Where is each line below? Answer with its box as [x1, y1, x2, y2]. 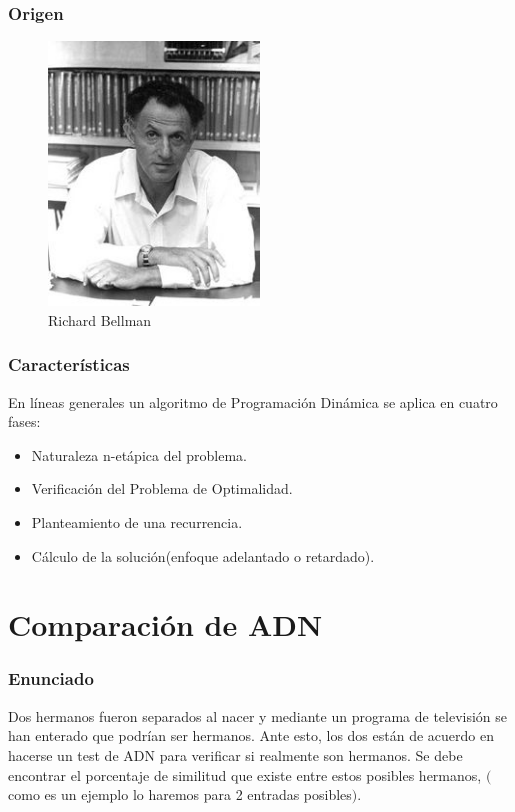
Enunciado [8, 666, 94, 691]
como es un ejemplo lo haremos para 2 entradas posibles [8, 784, 352, 805]
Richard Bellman [48, 309, 152, 330]
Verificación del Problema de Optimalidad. [31, 478, 293, 499]
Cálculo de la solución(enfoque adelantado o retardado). [31, 545, 375, 566]
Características [8, 352, 130, 377]
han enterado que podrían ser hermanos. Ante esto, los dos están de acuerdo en [8, 725, 494, 746]
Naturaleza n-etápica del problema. [31, 444, 247, 465]
